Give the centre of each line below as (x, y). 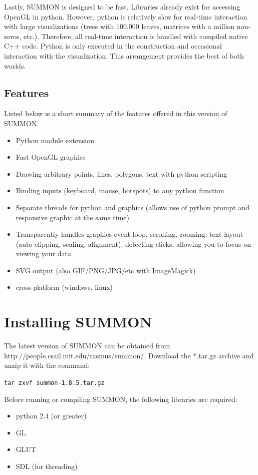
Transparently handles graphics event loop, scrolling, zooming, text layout (129, 234)
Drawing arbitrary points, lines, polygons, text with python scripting (121, 173)
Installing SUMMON (78, 322)
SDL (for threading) (47, 466)
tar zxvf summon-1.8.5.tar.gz (54, 383)
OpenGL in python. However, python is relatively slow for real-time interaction (126, 16)
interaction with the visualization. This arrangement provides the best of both (124, 55)
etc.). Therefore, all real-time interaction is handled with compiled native (136, 36)
